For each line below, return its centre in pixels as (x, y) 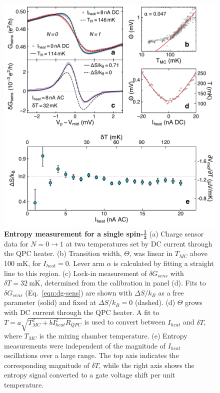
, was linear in (151, 253)
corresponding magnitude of (47, 365)
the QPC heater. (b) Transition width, (63, 253)
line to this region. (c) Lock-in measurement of (75, 273)
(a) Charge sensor (176, 233)
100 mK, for (22, 263)
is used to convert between (125, 322)
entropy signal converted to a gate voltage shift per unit (90, 375)
